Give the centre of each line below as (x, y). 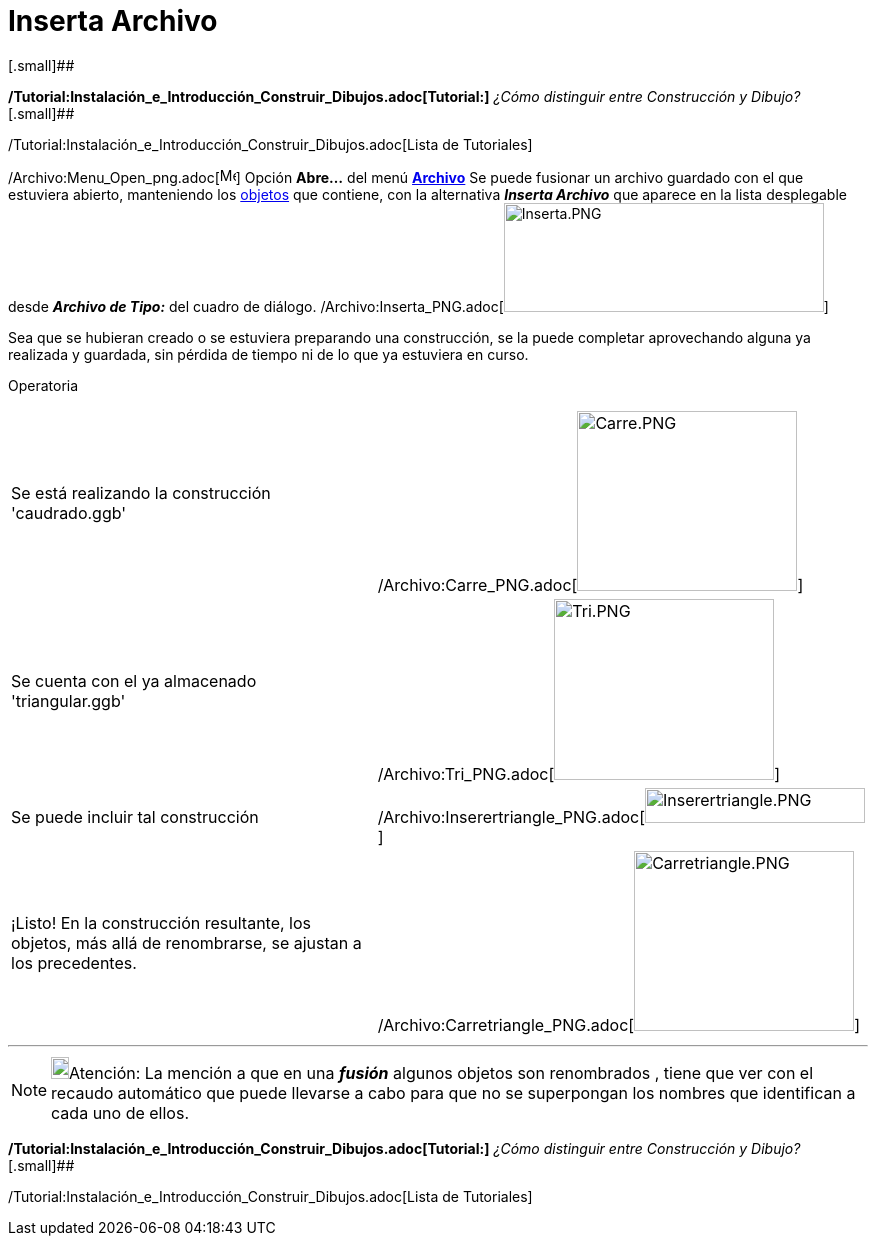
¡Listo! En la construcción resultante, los (161, 922)
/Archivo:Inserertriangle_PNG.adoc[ (511, 816)
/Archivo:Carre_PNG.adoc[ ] (590, 584)
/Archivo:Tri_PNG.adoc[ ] (579, 773)
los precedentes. (74, 962)
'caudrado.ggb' (69, 512)
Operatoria (43, 385)
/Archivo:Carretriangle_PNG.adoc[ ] (618, 1024)
